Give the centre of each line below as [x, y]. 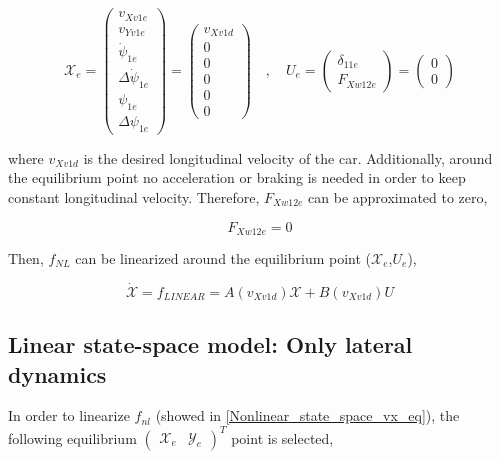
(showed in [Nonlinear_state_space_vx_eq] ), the [307, 415]
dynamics [57, 373]
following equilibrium [72, 437]
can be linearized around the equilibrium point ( [223, 258]
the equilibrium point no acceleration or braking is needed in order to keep [237, 177]
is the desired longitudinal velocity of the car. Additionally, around [288, 157]
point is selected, [282, 437]
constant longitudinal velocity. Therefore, [134, 196]
